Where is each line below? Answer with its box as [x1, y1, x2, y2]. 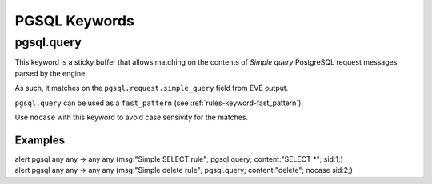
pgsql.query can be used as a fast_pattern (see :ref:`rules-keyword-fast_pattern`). [14, 98, 304, 108]
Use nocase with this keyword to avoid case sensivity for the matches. [14, 112, 249, 122]
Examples [14, 133, 66, 147]
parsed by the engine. [14, 69, 87, 78]
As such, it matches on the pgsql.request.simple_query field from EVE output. [14, 84, 289, 93]
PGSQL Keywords [14, 12, 135, 29]
